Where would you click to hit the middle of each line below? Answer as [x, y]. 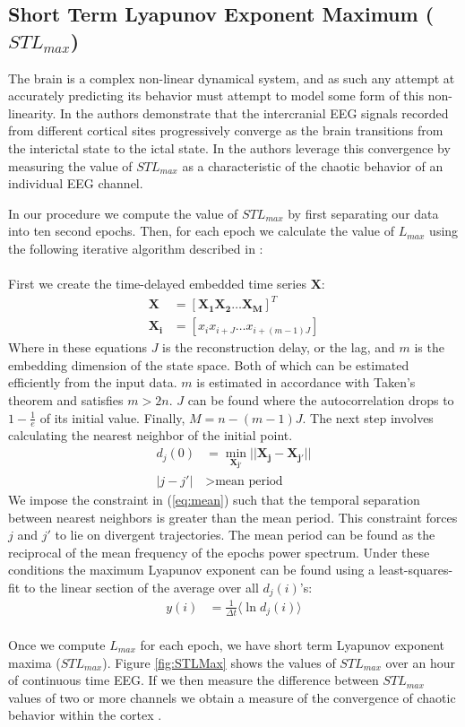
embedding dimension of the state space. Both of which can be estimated [209, 364]
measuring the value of [70, 165]
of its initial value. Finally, [112, 417]
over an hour [421, 662]
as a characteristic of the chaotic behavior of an [313, 165]
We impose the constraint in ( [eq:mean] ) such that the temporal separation [214, 499]
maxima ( [34, 662]
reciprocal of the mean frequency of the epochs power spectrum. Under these [219, 552]
